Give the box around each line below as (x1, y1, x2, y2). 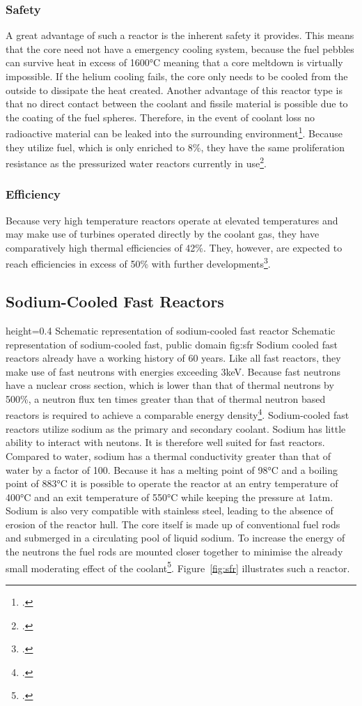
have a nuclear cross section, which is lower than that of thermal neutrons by (6, 378, 334, 392)
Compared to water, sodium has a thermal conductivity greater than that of (6, 448, 331, 463)
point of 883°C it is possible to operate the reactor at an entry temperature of (6, 476, 338, 491)
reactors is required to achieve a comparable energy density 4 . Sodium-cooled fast (6, 406, 349, 422)
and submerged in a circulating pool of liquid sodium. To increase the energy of (6, 530, 345, 545)
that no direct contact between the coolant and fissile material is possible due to (6, 96, 348, 111)
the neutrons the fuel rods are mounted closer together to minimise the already (6, 544, 343, 559)
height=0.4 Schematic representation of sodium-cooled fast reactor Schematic (6, 323, 336, 337)
